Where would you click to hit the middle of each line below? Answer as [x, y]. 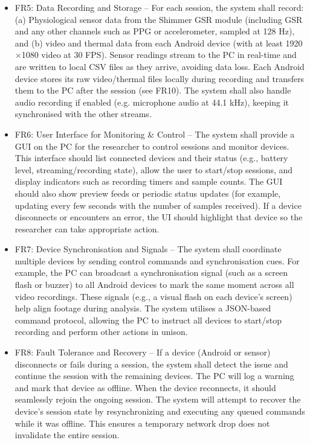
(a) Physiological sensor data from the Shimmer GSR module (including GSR [159, 19]
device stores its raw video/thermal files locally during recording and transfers [160, 78]
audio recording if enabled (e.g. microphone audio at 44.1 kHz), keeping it [152, 102]
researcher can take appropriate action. [87, 228]
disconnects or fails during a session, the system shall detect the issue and [151, 364]
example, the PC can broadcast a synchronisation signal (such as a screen [151, 272]
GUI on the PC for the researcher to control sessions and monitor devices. [152, 146]
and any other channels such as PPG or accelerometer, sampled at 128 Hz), [155, 31]
